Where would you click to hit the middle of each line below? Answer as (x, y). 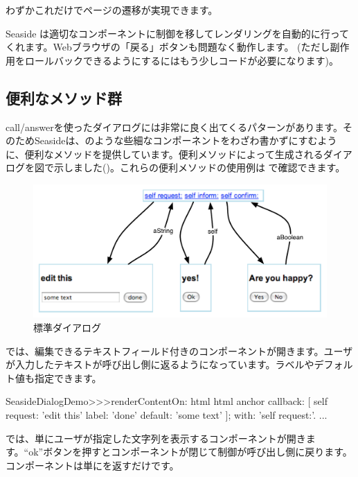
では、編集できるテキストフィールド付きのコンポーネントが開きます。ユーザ (179, 350)
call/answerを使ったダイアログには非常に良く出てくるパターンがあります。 (174, 127)
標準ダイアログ (67, 328)
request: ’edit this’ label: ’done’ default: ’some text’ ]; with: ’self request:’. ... (167, 415)
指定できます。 (68, 378)
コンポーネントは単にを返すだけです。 (92, 465)
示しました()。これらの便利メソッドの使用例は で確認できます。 (199, 167)
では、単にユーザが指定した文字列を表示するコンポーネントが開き (156, 438)
